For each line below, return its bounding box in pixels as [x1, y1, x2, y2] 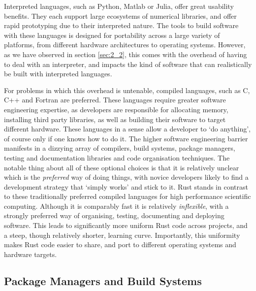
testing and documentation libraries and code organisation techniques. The [4, 152, 230, 162]
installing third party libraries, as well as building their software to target [4, 114, 226, 124]
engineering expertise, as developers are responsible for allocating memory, [4, 104, 228, 114]
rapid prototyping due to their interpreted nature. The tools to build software [4, 20, 239, 31]
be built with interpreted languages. [4, 68, 112, 79]
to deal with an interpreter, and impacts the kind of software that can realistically [4, 59, 252, 69]
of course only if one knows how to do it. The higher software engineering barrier [4, 133, 248, 143]
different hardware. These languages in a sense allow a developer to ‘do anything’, [4, 124, 251, 134]
